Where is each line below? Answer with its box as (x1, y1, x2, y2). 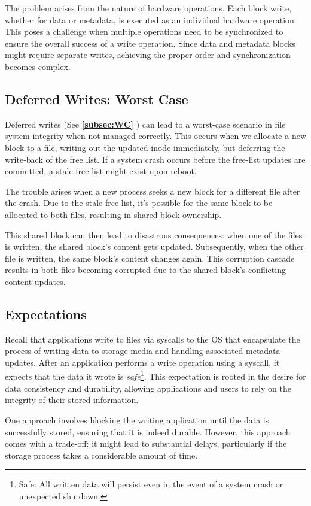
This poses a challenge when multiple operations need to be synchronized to (5, 25, 283, 38)
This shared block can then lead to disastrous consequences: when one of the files (5, 228, 303, 241)
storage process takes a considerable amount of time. (5, 449, 198, 461)
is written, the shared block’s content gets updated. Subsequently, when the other (5, 240, 304, 253)
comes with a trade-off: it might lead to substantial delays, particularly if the (5, 437, 287, 450)
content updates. (5, 275, 66, 287)
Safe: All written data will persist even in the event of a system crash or (19, 478, 283, 490)
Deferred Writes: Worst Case (5, 89, 188, 108)
